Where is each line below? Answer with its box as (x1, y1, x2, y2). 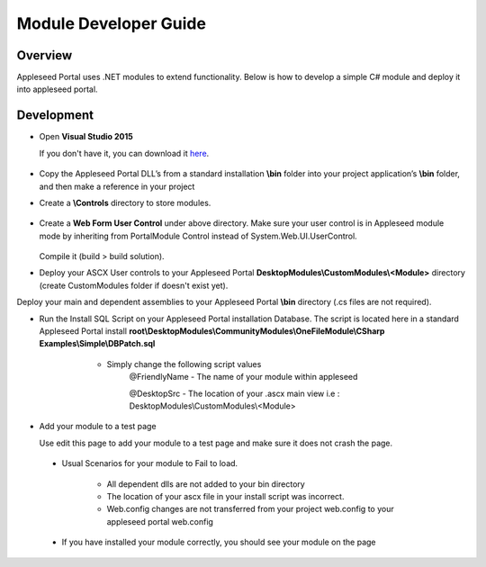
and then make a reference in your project (39, 181, 195, 192)
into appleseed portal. (16, 84, 98, 94)
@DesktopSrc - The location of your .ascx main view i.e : (129, 388, 340, 399)
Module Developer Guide (16, 13, 207, 33)
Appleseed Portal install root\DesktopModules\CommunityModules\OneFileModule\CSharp (39, 326, 385, 337)
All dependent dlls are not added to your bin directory (106, 478, 305, 490)
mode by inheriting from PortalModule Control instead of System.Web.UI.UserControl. (39, 230, 357, 241)
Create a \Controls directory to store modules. (39, 197, 211, 208)
